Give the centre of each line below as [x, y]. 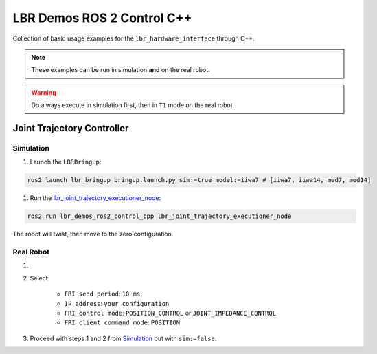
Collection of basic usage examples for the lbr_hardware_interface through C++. [134, 38]
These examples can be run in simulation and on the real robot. [121, 70]
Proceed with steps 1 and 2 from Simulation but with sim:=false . [123, 338]
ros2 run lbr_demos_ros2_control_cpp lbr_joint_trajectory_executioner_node [159, 216]
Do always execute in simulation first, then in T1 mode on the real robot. [133, 105]
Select [39, 278]
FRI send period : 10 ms [102, 294]
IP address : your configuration [117, 303]
